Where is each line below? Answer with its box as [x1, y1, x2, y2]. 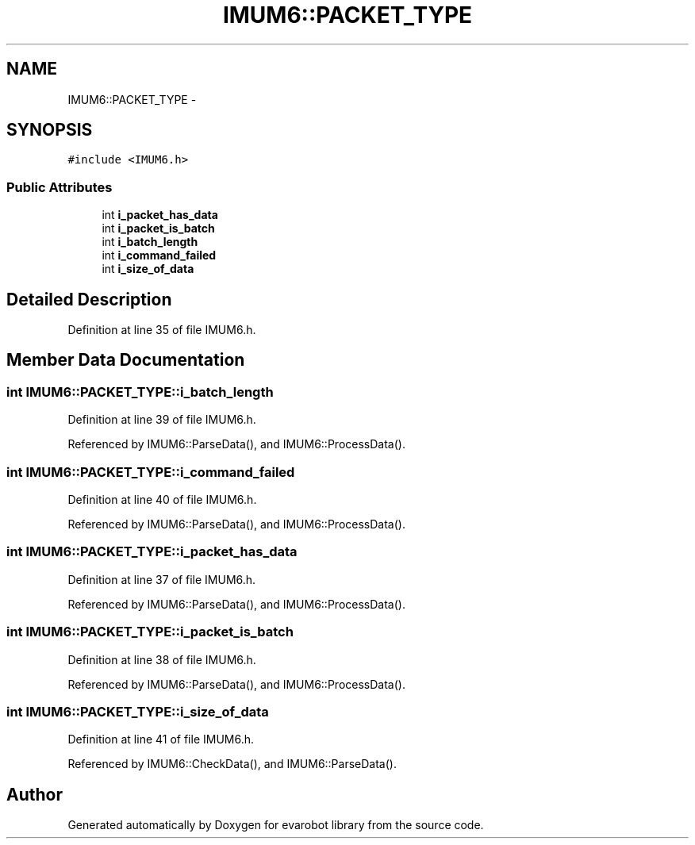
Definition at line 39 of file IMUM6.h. [67, 413, 256, 427]
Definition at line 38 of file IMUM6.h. [67, 652, 256, 666]
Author [6, 784, 63, 805]
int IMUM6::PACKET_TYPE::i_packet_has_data [6, 543, 298, 560]
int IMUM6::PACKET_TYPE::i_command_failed [6, 463, 295, 480]
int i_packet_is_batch [102, 221, 215, 236]
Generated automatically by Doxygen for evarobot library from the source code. [67, 818, 484, 832]
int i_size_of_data [102, 262, 194, 276]
